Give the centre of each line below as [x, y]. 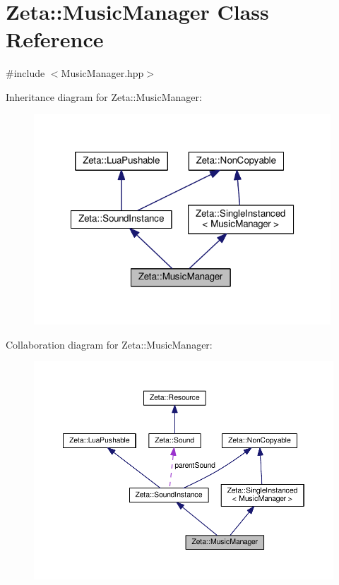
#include [25, 73]
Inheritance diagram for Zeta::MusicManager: [104, 96]
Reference [55, 39]
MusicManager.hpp [102, 73]
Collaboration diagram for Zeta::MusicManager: [109, 344]
